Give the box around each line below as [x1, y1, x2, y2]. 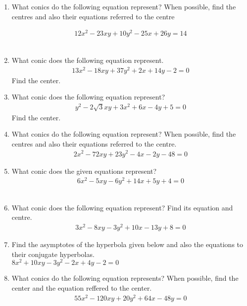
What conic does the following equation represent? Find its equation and [11, 202, 233, 212]
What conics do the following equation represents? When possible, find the [11, 273, 239, 283]
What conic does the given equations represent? [11, 165, 157, 176]
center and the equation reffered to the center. [11, 283, 152, 293]
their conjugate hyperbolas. [11, 249, 95, 259]
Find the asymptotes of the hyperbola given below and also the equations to [11, 239, 244, 250]
